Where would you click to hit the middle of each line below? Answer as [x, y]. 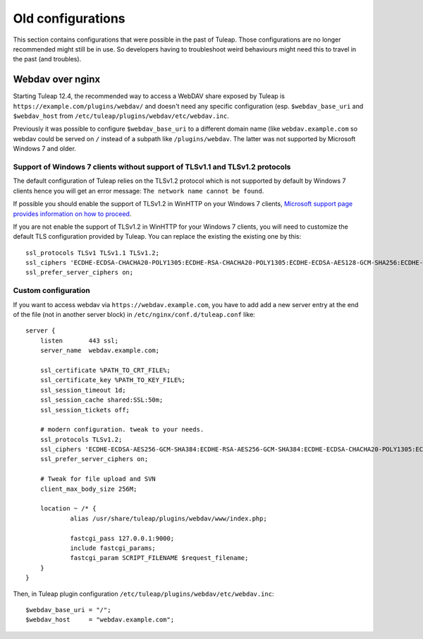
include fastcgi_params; [113, 548]
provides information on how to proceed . [72, 214]
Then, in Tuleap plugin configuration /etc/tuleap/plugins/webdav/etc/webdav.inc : [143, 594]
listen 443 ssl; [79, 340]
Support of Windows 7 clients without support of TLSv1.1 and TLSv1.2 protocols [152, 167]
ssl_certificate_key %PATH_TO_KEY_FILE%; [113, 380]
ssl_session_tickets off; [85, 410]
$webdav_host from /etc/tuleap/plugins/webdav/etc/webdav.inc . [121, 116]
